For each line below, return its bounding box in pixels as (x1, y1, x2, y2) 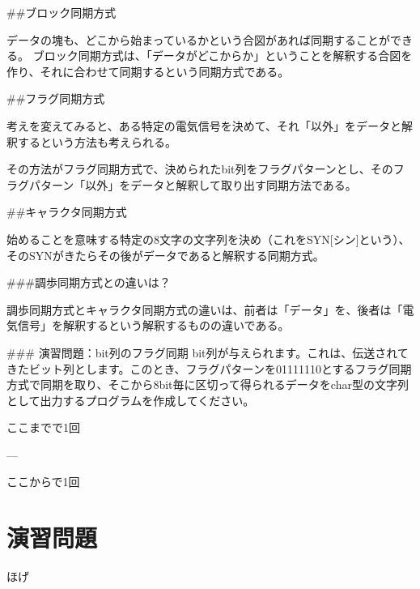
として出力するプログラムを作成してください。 (6, 391, 255, 408)
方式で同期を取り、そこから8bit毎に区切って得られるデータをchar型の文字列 (6, 376, 409, 393)
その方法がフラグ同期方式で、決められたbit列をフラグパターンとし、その (6, 160, 393, 177)
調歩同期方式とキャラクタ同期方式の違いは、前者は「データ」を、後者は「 (6, 301, 403, 318)
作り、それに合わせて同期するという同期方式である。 (6, 62, 290, 79)
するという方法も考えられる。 (17, 133, 176, 150)
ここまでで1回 (6, 419, 80, 436)
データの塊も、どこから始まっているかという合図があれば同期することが (6, 31, 390, 48)
